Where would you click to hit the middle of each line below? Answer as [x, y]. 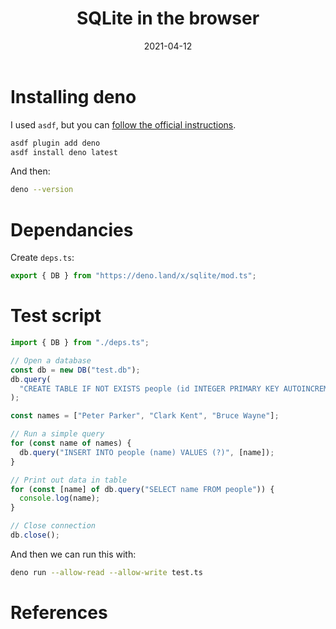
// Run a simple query [57, 434]
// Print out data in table [69, 480]
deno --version [42, 190]
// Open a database [51, 360]
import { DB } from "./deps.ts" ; [80, 343]
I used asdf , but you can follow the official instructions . [123, 124]
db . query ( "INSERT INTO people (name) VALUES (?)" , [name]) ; [147, 452]
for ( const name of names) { [71, 443]
